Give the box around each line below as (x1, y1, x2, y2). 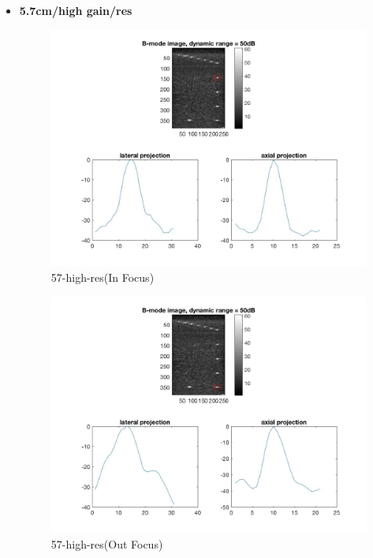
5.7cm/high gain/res (19, 2, 132, 18)
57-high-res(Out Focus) (50, 535, 163, 552)
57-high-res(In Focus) (50, 268, 155, 285)
